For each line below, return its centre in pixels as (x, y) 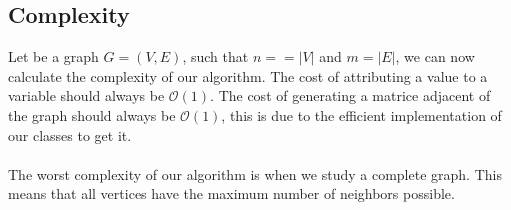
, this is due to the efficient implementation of (361, 114)
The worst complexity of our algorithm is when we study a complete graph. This (255, 173)
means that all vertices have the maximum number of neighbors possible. (231, 193)
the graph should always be (92, 114)
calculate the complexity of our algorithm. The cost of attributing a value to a (248, 75)
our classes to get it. (70, 134)
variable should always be (86, 95)
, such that (215, 56)
